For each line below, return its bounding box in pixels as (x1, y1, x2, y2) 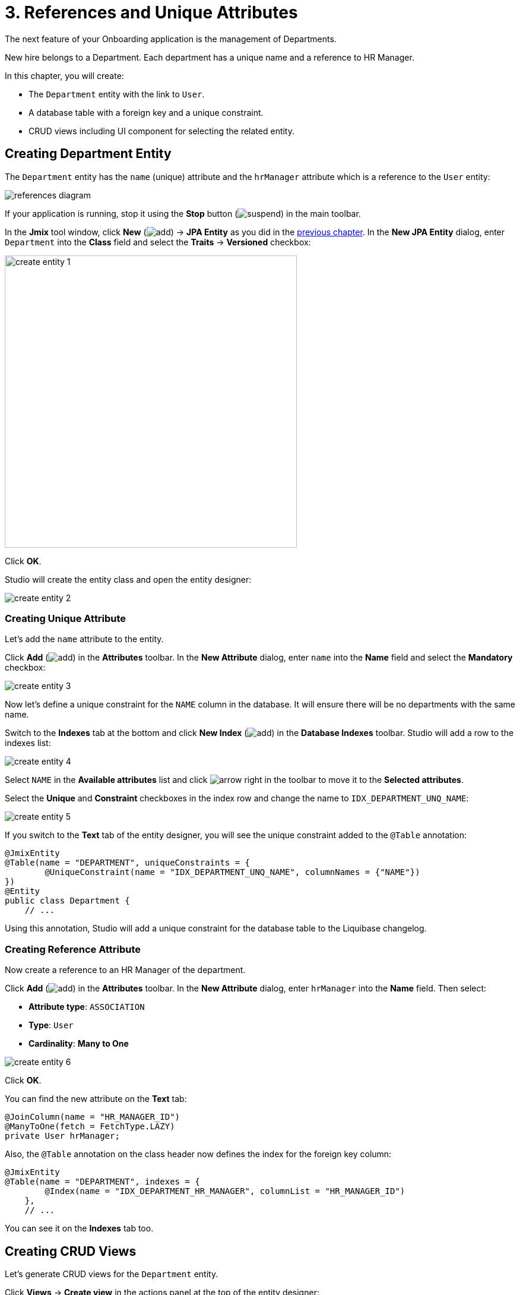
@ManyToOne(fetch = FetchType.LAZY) (5, 1122, 175, 1132)
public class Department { (5, 896, 130, 906)
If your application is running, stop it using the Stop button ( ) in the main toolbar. (5, 208, 361, 219)
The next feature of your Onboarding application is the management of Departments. (5, 33, 337, 44)
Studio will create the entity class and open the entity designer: (5, 574, 252, 585)
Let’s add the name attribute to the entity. (5, 634, 164, 645)
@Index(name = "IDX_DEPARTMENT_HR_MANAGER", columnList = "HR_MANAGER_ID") (45, 1186, 405, 1196)
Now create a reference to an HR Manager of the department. (5, 965, 246, 975)
